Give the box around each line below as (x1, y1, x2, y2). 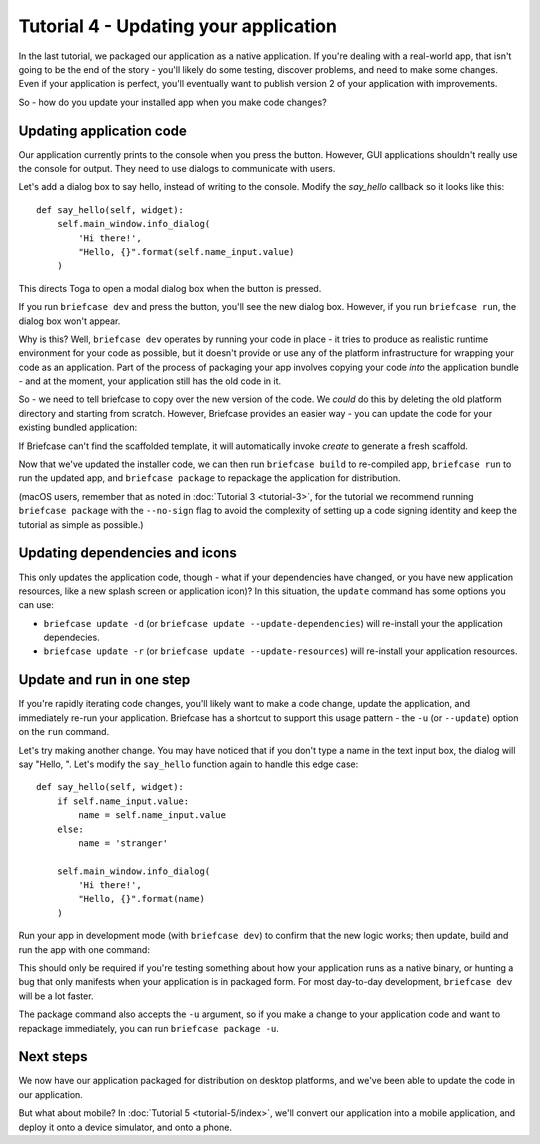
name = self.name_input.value (78, 810, 227, 821)
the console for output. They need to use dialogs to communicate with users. (18, 163, 336, 175)
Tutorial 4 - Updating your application (18, 15, 337, 37)
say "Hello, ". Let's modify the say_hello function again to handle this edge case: (18, 758, 359, 770)
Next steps (18, 1048, 88, 1065)
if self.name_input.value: (56, 795, 190, 807)
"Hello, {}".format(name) (78, 893, 205, 905)
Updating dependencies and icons (18, 545, 237, 562)
